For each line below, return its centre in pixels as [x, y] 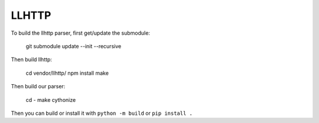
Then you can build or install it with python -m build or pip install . [102, 113]
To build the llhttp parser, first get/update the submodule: [81, 33]
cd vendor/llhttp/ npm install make [67, 73]
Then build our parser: [38, 87]
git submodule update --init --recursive [74, 46]
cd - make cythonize [51, 99]
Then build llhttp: [32, 59]
